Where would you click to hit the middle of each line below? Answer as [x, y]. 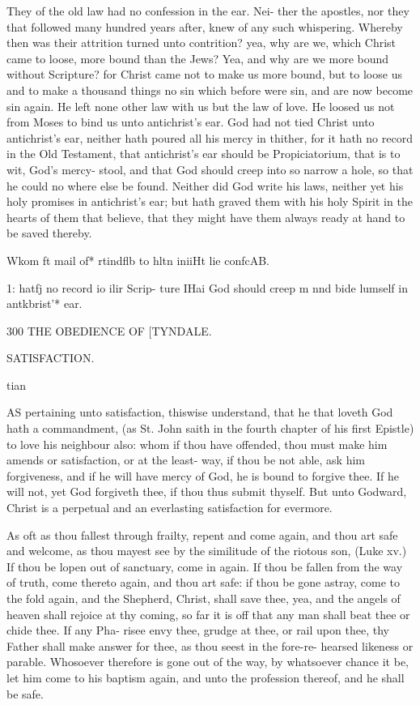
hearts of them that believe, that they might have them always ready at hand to [206, 217]
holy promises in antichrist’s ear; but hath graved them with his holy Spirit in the [210, 201]
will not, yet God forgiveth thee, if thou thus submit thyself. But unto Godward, [207, 491]
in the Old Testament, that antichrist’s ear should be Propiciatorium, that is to [204, 154]
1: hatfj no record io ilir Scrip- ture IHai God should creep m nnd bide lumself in [207, 287]
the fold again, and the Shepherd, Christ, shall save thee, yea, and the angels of [204, 598]
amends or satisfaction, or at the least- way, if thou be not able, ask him [186, 460]
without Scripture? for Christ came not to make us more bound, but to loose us [204, 74]
